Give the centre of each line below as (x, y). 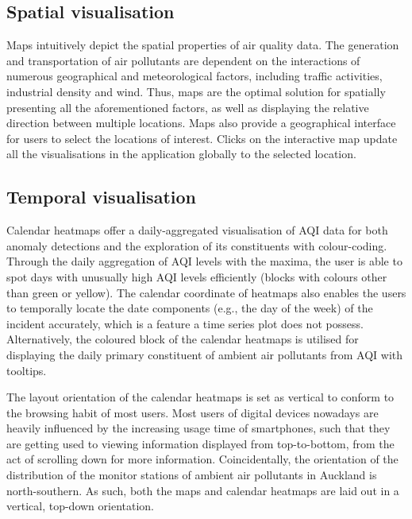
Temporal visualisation (101, 197)
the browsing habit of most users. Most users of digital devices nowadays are (193, 412)
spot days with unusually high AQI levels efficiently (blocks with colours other (197, 276)
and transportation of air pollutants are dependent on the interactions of (183, 60)
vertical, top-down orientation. (80, 506)
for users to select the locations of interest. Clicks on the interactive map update (202, 138)
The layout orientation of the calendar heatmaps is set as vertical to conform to (200, 397)
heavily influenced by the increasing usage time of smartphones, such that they (198, 428)
